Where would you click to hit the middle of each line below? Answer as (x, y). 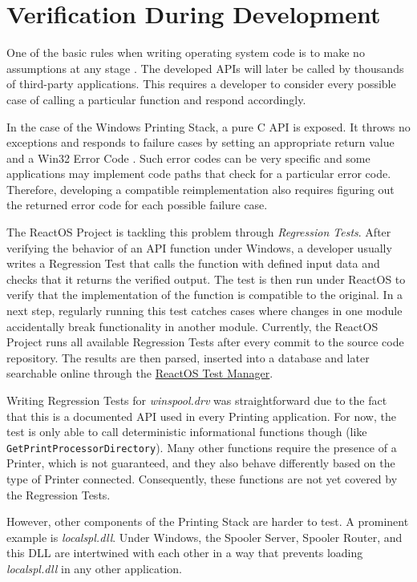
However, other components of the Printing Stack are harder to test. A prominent (208, 521)
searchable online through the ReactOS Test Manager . (140, 373)
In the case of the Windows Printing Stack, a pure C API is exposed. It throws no (208, 126)
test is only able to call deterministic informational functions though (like (187, 432)
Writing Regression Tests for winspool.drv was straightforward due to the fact (197, 400)
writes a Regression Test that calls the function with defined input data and (193, 263)
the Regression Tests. (59, 494)
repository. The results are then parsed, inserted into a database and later (188, 357)
